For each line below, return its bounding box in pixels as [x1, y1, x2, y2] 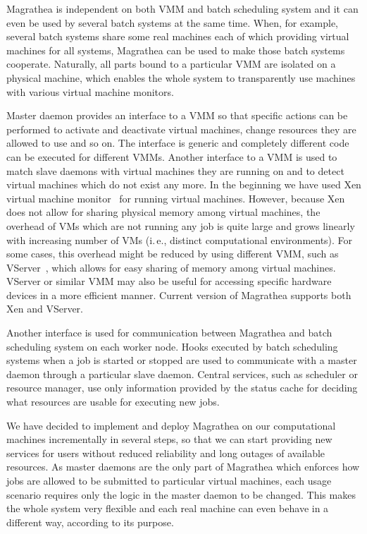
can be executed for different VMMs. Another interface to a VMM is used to [6, 149, 337, 164]
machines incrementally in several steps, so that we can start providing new [6, 432, 332, 447]
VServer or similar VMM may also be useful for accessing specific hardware [6, 274, 332, 289]
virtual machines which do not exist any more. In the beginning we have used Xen [6, 177, 361, 192]
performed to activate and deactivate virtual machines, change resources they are [6, 121, 356, 136]
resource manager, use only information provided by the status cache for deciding [6, 380, 358, 395]
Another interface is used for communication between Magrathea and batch [6, 325, 332, 340]
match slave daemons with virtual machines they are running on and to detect [6, 163, 344, 178]
